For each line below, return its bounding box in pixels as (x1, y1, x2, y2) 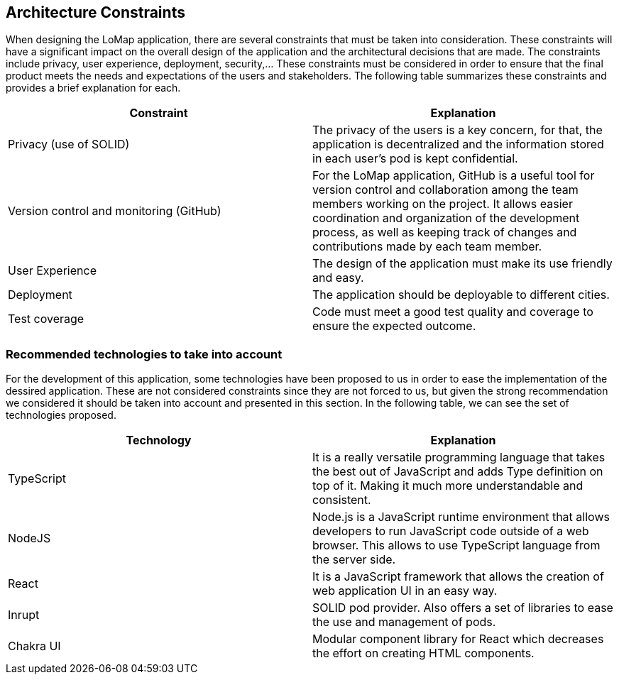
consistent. (312, 493, 371, 508)
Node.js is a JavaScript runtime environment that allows (312, 510, 610, 525)
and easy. (312, 270, 364, 285)
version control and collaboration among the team (312, 182, 579, 197)
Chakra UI (8, 639, 61, 654)
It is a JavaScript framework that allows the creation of (312, 569, 604, 584)
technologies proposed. (6, 409, 116, 422)
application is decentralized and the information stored (312, 137, 604, 152)
